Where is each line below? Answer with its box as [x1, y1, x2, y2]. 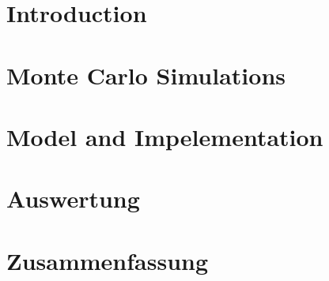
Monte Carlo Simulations [6, 58, 286, 91]
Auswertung [6, 182, 140, 215]
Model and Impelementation [6, 120, 323, 152]
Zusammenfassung [6, 244, 209, 276]
